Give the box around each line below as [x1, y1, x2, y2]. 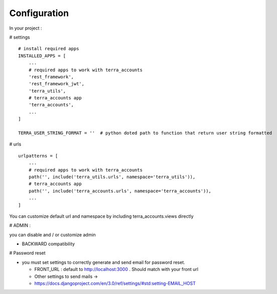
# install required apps [18, 46, 79, 52]
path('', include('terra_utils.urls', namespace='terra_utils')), [28, 174, 196, 180]
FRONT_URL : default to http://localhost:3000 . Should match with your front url [34, 266, 198, 272]
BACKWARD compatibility [22, 241, 75, 247]
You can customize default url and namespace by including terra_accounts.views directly [9, 213, 194, 219]
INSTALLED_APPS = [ [18, 53, 66, 59]
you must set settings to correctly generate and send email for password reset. [22, 259, 185, 265]
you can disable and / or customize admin [9, 231, 96, 238]
